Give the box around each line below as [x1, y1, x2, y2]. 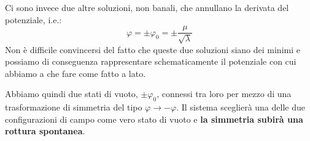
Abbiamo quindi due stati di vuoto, [5, 87, 138, 100]
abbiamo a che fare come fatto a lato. [5, 67, 146, 79]
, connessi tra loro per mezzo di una [157, 87, 292, 100]
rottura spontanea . [5, 125, 85, 137]
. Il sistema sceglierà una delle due [176, 101, 305, 114]
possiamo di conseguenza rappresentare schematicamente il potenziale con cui [5, 55, 296, 68]
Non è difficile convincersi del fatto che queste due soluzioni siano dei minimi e [5, 43, 300, 56]
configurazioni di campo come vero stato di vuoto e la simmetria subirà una [5, 112, 303, 125]
